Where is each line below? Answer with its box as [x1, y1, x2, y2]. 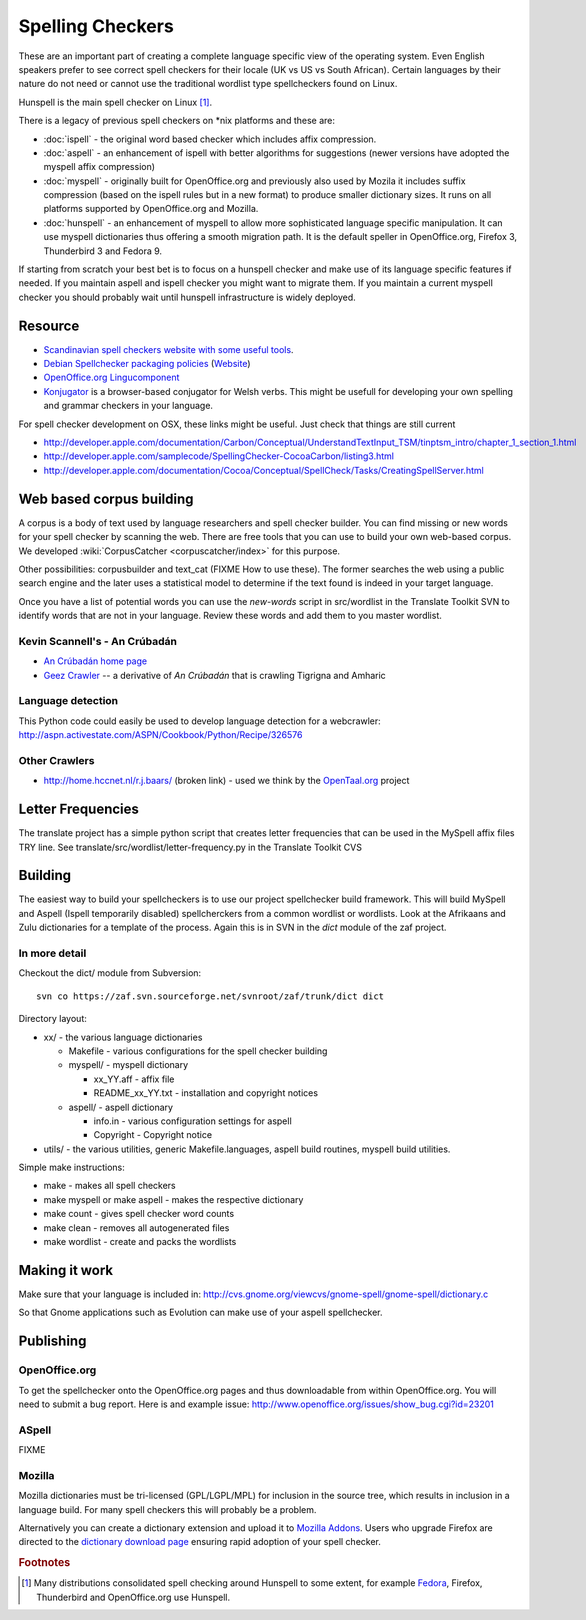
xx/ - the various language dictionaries [43, 1031, 203, 1043]
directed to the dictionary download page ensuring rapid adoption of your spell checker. [18, 1536, 382, 1548]
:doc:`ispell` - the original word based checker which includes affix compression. [43, 133, 377, 145]
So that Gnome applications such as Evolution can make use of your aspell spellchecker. [18, 1306, 384, 1319]
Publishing [18, 1333, 87, 1350]
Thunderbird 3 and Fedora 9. [43, 245, 163, 257]
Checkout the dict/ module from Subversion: [18, 967, 202, 979]
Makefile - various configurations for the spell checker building [68, 1045, 328, 1057]
